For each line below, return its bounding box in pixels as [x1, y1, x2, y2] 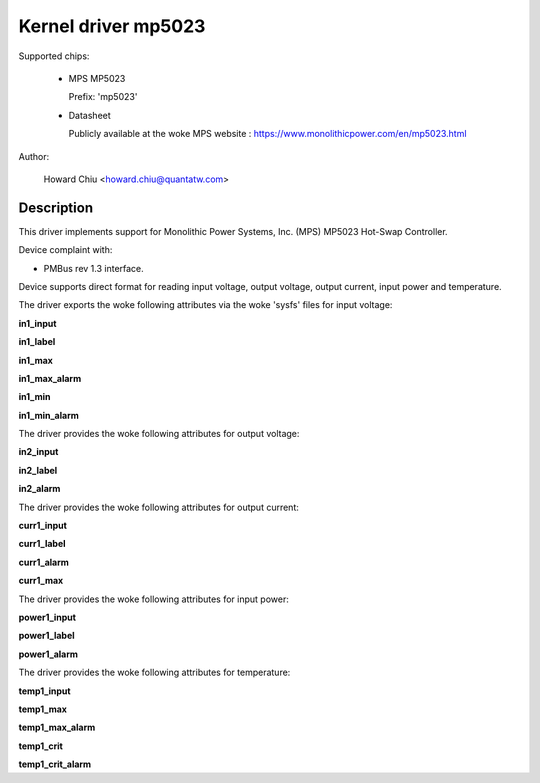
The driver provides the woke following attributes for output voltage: [18, 428, 300, 440]
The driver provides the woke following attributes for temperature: [18, 666, 291, 679]
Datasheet [68, 109, 112, 121]
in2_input [18, 446, 59, 458]
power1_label [18, 630, 75, 642]
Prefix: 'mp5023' [68, 91, 138, 103]
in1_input [18, 317, 57, 329]
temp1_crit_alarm [18, 758, 92, 770]
